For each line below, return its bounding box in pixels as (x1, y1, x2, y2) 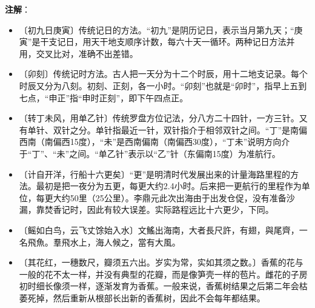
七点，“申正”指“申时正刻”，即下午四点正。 (19, 91, 188, 104)
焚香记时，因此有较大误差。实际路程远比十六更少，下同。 (44, 203, 274, 216)
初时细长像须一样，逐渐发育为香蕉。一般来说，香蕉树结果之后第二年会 (19, 280, 299, 292)
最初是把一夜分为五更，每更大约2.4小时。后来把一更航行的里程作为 (36, 179, 302, 192)
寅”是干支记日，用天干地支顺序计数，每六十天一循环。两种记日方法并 (19, 35, 295, 48)
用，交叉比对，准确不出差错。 (19, 47, 138, 59)
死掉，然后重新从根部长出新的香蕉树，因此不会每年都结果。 (27, 291, 265, 304)
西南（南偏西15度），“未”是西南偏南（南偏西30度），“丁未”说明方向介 (19, 135, 290, 148)
